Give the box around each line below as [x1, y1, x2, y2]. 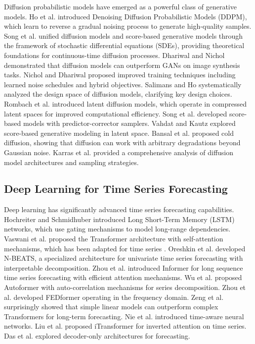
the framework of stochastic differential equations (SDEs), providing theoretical [4, 40, 245, 51]
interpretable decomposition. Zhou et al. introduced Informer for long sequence [4, 262, 243, 273]
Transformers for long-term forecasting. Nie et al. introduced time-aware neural [4, 311, 244, 321]
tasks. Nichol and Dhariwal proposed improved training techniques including [4, 69, 236, 80]
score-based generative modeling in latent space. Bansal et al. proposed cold [4, 127, 234, 138]
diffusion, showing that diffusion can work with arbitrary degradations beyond [4, 137, 241, 148]
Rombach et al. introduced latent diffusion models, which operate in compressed [4, 98, 247, 109]
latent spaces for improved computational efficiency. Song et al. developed [4, 108, 227, 118]
